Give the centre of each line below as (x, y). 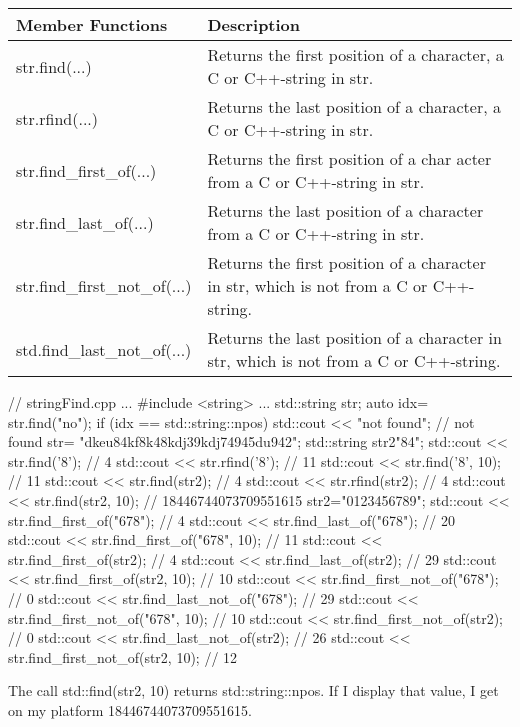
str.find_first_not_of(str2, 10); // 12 (123, 656)
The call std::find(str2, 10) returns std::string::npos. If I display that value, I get (253, 690)
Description (254, 24)
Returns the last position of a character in (354, 337)
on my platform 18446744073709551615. (130, 709)
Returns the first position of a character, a (355, 54)
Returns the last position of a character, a (354, 106)
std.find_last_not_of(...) (104, 349)
